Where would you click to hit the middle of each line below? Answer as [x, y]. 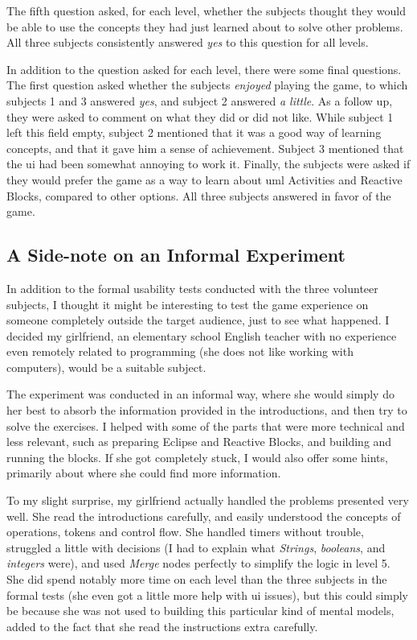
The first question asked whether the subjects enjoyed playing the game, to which [207, 85]
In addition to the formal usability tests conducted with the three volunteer [192, 288]
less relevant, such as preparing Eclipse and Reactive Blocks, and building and [199, 442]
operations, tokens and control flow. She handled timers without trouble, [185, 532]
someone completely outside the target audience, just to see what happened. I [198, 320]
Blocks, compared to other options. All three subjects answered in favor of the [199, 195]
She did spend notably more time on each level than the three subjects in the [197, 579]
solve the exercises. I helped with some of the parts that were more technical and [206, 425]
